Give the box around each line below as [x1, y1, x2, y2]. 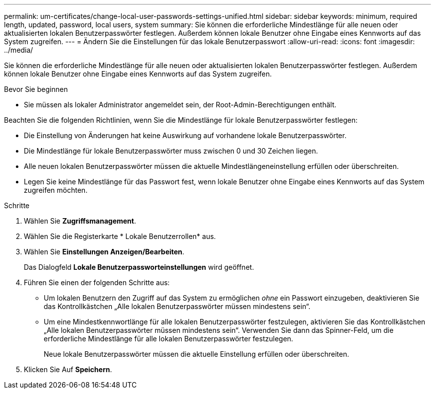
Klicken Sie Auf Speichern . [24, 365, 112, 374]
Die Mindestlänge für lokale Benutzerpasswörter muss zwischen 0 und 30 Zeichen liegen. [24, 147, 318, 155]
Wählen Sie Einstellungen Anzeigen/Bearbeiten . [24, 247, 185, 256]
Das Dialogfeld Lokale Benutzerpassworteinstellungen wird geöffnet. [24, 263, 254, 271]
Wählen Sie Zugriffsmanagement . [24, 217, 136, 225]
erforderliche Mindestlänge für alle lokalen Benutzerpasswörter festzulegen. [44, 334, 293, 343]
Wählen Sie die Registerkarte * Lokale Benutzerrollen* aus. [24, 232, 216, 240]
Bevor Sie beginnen [4, 85, 68, 93]
